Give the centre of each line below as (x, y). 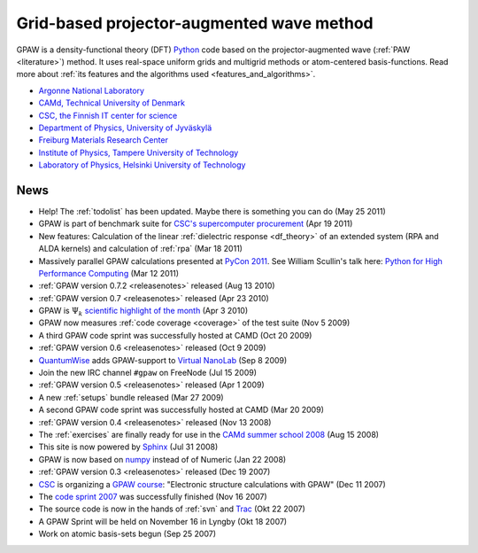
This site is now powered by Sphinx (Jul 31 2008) (128, 447)
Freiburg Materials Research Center (103, 140)
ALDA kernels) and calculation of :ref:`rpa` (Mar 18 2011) (141, 249)
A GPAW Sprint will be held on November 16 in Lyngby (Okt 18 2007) (163, 521)
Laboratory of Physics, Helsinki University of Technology (142, 165)
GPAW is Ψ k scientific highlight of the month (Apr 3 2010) (143, 312)
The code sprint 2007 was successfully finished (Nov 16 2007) (153, 496)
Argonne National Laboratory (92, 90)
